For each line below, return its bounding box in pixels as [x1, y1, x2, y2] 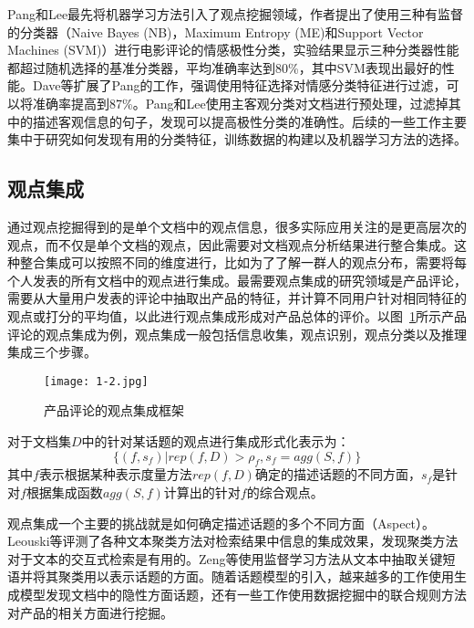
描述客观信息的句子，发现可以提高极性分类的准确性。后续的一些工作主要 [32, 111, 467, 131]
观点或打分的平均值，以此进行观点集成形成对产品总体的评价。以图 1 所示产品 [7, 306, 467, 325]
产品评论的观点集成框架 [44, 401, 184, 420]
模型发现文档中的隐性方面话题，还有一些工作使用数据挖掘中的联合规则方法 [19, 584, 467, 603]
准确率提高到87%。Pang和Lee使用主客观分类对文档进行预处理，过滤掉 [32, 93, 448, 112]
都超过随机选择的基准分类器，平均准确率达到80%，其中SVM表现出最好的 [7, 58, 442, 77]
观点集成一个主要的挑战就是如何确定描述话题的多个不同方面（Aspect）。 [7, 513, 436, 532]
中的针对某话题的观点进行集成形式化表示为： [81, 431, 350, 450]
